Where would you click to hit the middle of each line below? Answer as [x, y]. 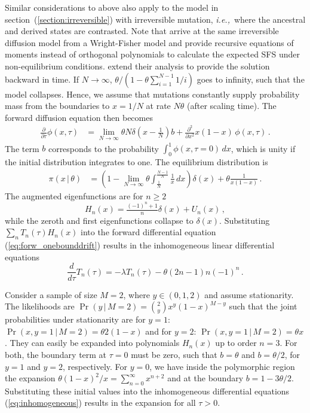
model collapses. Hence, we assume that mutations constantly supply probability [152, 94]
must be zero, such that [174, 354]
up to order [236, 343]
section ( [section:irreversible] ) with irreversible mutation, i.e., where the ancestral [155, 19]
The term [22, 148]
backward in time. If [42, 79]
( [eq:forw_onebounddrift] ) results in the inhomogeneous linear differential [140, 245]
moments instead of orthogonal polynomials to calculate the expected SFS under [153, 54]
